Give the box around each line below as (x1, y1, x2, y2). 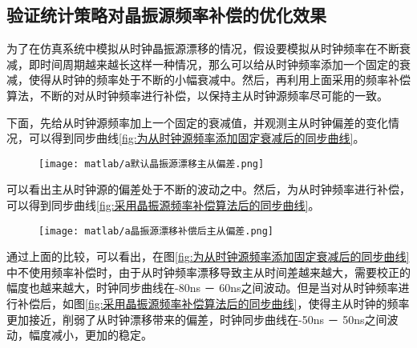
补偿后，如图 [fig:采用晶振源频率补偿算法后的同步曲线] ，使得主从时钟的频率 (17, 295, 410, 312)
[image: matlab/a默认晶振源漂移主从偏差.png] (38, 158, 265, 170)
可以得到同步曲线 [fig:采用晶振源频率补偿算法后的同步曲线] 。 (6, 197, 320, 214)
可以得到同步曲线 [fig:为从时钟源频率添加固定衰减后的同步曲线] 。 (28, 130, 365, 146)
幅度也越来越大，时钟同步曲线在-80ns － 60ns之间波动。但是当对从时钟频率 (6, 279, 399, 296)
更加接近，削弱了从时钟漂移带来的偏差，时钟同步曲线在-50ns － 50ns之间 (6, 310, 387, 327)
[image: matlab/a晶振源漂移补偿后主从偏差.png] (38, 225, 274, 237)
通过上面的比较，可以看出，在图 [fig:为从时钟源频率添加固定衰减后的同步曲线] (6, 248, 410, 265)
